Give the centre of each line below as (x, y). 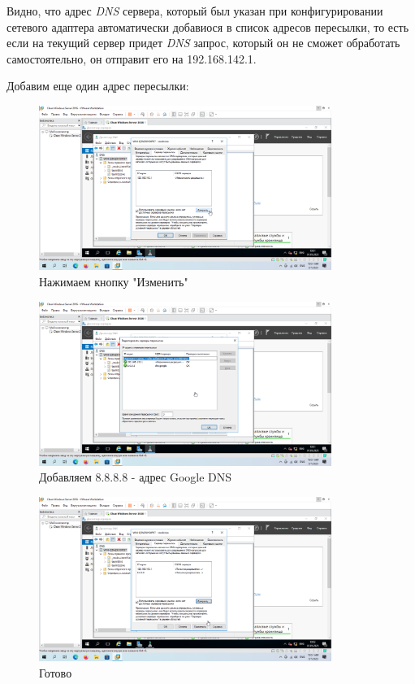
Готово (56, 673)
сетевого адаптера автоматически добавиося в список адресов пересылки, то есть (208, 26)
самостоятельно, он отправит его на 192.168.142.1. (132, 58)
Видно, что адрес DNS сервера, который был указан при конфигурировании (195, 11)
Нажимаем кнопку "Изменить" (114, 281)
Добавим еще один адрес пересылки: (98, 86)
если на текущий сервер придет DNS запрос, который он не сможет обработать (203, 43)
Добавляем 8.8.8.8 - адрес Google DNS (136, 477)
